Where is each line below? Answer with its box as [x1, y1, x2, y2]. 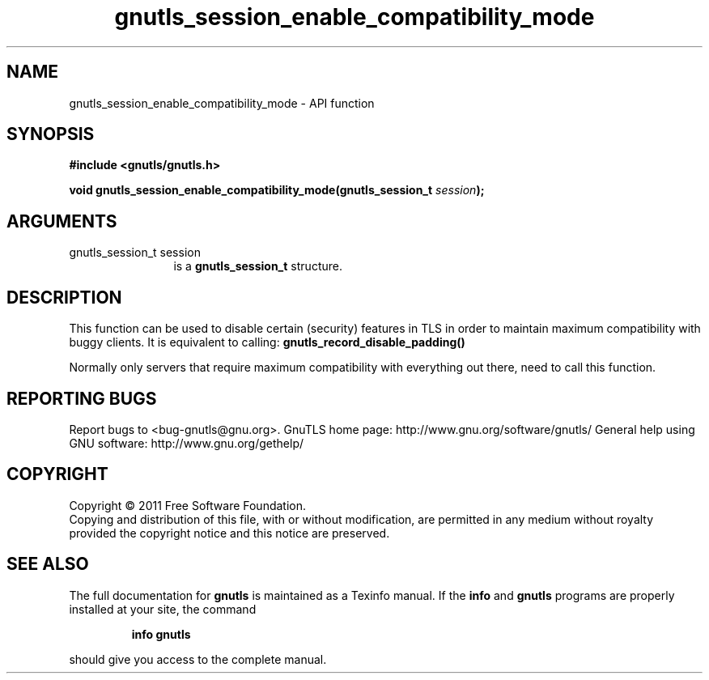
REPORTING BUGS [6, 388, 157, 409]
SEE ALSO [6, 554, 89, 575]
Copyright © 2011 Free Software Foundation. [69, 498, 307, 512]
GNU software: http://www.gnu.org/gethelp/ [69, 436, 304, 450]
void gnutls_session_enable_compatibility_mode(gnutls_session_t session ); [69, 183, 485, 198]
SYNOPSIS [6, 124, 95, 145]
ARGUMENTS [6, 210, 117, 232]
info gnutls [131, 627, 191, 641]
